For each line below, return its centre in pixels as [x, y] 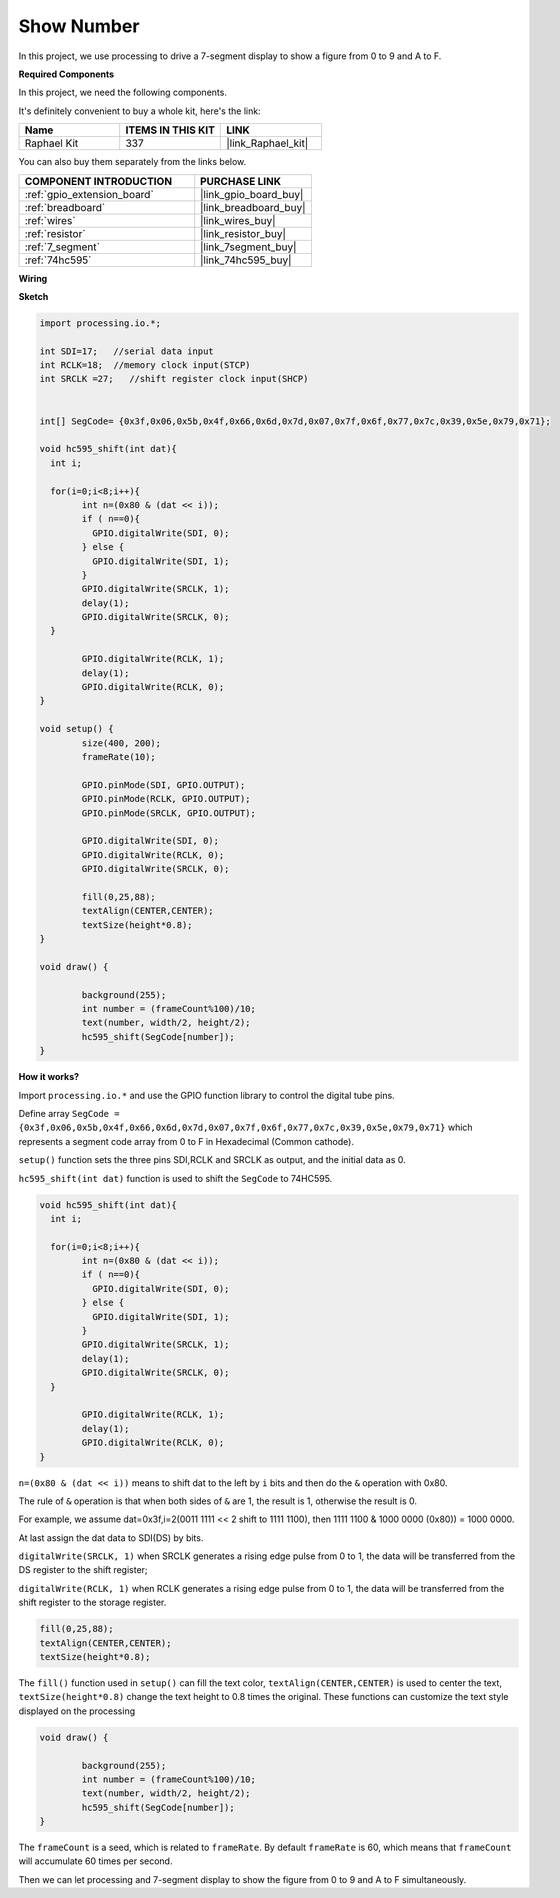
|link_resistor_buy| [243, 233]
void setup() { [76, 729]
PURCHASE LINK [241, 181]
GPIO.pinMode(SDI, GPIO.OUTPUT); [163, 784]
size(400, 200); [121, 743]
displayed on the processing [76, 1711]
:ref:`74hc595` [58, 260]
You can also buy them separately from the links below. [132, 162]
